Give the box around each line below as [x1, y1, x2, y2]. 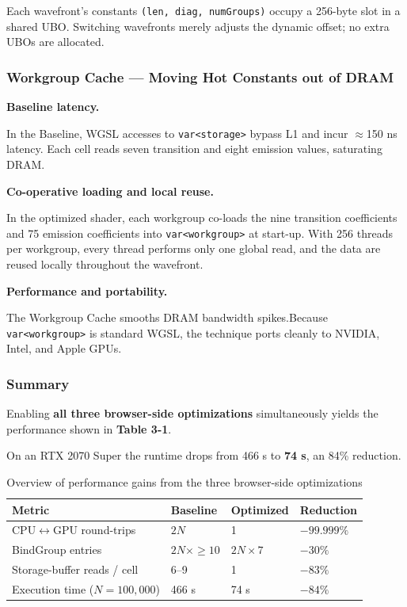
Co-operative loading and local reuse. [6, 182, 214, 199]
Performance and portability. [6, 282, 168, 299]
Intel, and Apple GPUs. [6, 340, 122, 357]
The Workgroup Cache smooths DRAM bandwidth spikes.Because [6, 309, 328, 326]
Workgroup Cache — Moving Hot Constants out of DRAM [6, 67, 394, 86]
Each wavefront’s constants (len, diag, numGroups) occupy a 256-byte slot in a [6, 2, 401, 18]
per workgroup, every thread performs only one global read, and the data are [6, 240, 381, 257]
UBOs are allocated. [6, 33, 105, 50]
